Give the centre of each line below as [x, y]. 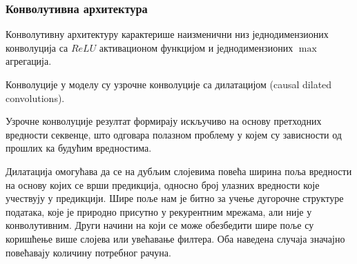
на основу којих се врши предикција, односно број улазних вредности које [163, 184]
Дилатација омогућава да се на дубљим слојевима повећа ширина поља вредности [179, 171]
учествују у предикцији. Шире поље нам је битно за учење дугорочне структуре [175, 198]
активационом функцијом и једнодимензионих [196, 47]
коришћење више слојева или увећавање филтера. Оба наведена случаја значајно [175, 238]
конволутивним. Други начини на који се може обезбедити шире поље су [160, 225]
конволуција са [37, 47]
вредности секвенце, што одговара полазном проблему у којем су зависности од [174, 134]
